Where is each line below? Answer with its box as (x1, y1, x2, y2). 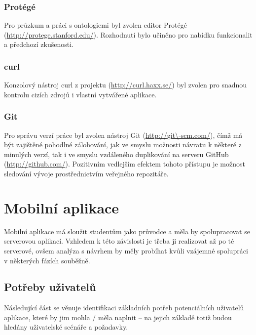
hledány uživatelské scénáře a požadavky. (4, 322, 128, 332)
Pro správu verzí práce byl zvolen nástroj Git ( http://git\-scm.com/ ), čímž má (4, 129, 243, 140)
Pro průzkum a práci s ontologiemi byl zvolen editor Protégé (4, 20, 187, 30)
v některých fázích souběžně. (4, 255, 90, 265)
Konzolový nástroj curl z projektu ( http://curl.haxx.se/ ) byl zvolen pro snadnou (4, 80, 247, 90)
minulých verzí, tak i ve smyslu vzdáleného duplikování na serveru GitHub (4, 149, 229, 159)
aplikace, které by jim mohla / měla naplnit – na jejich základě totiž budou (4, 312, 232, 322)
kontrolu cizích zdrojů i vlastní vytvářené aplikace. (4, 89, 157, 99)
